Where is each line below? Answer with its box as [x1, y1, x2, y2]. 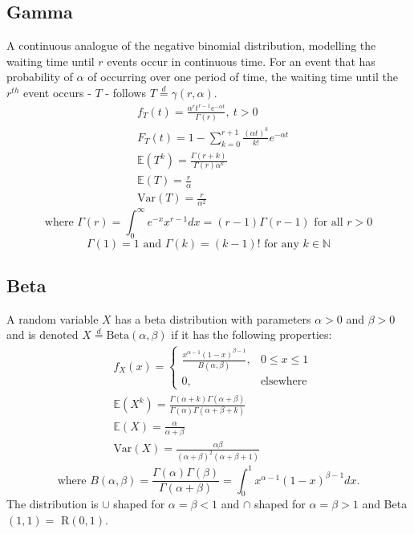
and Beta [362, 495, 408, 512]
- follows [105, 84, 146, 100]
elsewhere [260, 375, 307, 387]
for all [314, 216, 343, 228]
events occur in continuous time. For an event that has [107, 52, 375, 69]
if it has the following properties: [171, 326, 332, 343]
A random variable [6, 310, 99, 327]
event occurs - [22, 84, 91, 100]
